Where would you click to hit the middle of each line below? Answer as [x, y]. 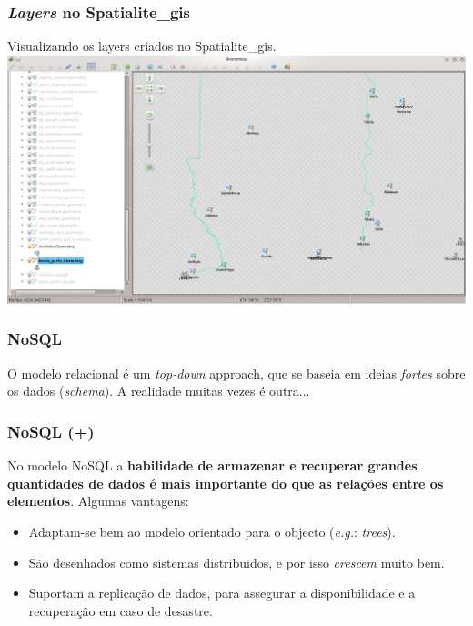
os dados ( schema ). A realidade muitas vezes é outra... [159, 391]
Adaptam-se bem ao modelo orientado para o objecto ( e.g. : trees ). [212, 531]
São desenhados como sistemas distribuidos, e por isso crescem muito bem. [236, 562]
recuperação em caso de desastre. [121, 610]
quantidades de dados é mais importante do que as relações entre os [226, 483]
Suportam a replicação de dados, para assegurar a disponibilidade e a [222, 593]
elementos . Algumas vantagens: [98, 501]
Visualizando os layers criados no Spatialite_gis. [142, 46]
